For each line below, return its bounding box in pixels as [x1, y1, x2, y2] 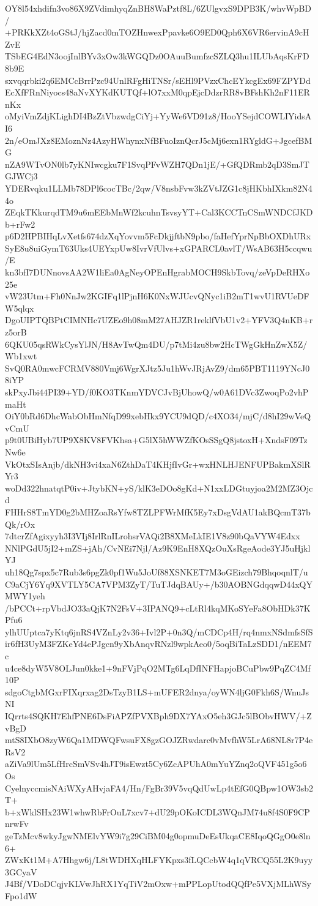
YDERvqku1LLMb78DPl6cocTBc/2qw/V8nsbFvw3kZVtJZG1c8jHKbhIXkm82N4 [5, 181, 312, 194]
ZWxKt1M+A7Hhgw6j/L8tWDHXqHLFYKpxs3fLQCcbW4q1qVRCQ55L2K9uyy [5, 853, 313, 866]
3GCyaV [5, 865, 37, 878]
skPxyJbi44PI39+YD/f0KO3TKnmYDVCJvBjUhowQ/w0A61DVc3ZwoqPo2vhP [5, 386, 309, 398]
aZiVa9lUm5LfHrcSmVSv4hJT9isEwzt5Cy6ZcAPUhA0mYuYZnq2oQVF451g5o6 [5, 757, 307, 770]
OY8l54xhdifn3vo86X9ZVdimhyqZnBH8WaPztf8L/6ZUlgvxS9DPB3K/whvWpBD [5, 2, 311, 14]
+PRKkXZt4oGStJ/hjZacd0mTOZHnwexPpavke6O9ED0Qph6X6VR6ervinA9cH [5, 26, 309, 39]
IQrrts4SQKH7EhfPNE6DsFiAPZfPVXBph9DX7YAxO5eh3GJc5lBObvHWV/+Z [5, 709, 312, 722]
